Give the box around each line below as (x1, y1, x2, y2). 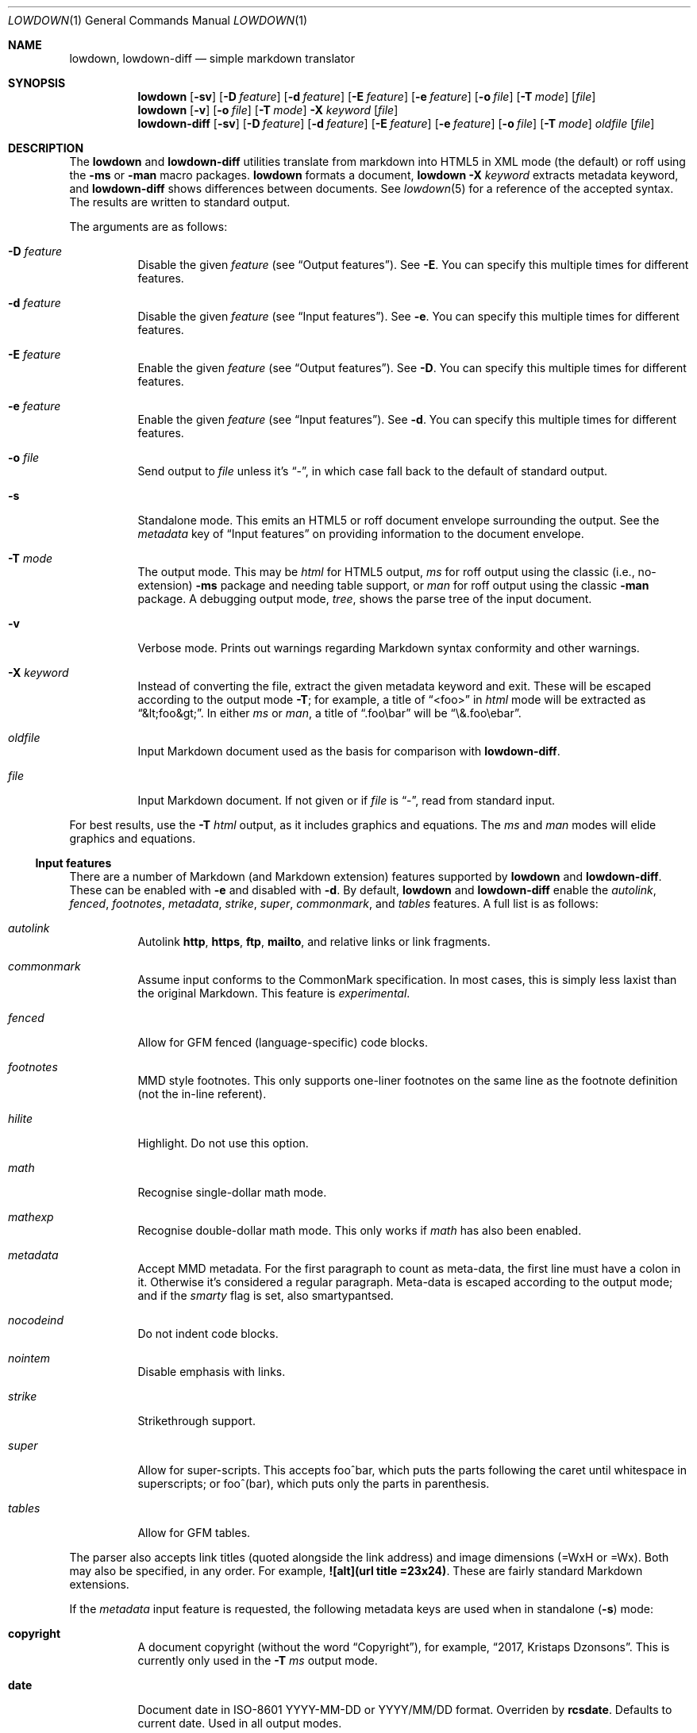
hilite (8, 1112, 33, 1125)
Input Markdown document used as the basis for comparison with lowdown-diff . (137, 744, 560, 758)
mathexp (8, 1210, 54, 1224)
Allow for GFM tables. (137, 1526, 251, 1539)
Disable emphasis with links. (137, 1365, 286, 1378)
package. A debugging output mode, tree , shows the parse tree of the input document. (137, 592, 592, 605)
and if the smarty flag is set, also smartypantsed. (137, 1289, 394, 1302)
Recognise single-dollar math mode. (137, 1185, 327, 1199)
